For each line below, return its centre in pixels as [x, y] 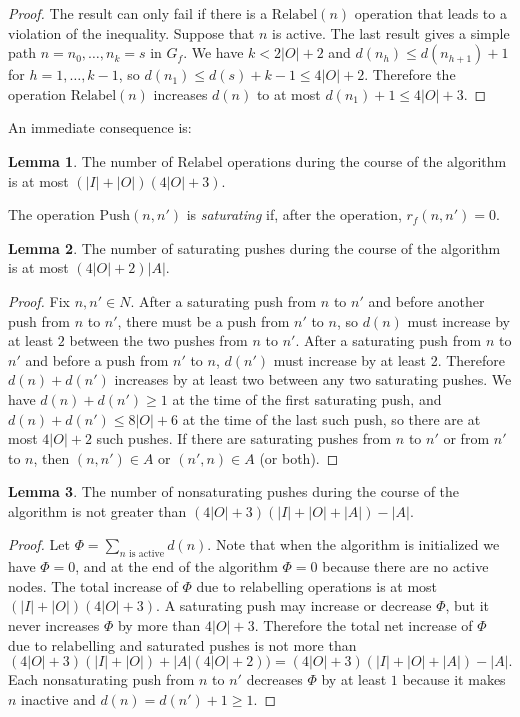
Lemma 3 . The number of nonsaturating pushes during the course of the [234, 491]
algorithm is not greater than [97, 510]
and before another [426, 300]
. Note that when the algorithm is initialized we [353, 544]
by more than [159, 625]
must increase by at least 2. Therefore [389, 359]
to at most [288, 93]
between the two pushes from [158, 340]
